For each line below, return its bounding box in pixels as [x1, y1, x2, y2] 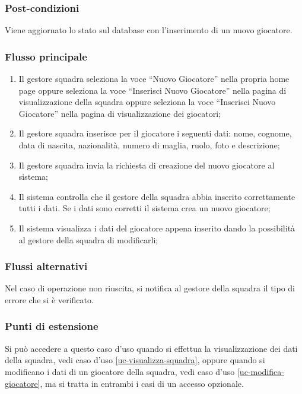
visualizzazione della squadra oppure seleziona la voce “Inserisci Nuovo [18, 96, 276, 108]
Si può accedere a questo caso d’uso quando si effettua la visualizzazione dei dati [5, 342, 298, 354]
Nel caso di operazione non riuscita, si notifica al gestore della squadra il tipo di [5, 282, 295, 294]
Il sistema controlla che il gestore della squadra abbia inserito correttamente [18, 190, 295, 202]
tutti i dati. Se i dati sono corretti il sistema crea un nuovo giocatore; [18, 202, 271, 214]
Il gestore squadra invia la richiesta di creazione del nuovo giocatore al [18, 158, 275, 171]
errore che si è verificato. [5, 293, 94, 306]
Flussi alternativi [5, 259, 88, 274]
